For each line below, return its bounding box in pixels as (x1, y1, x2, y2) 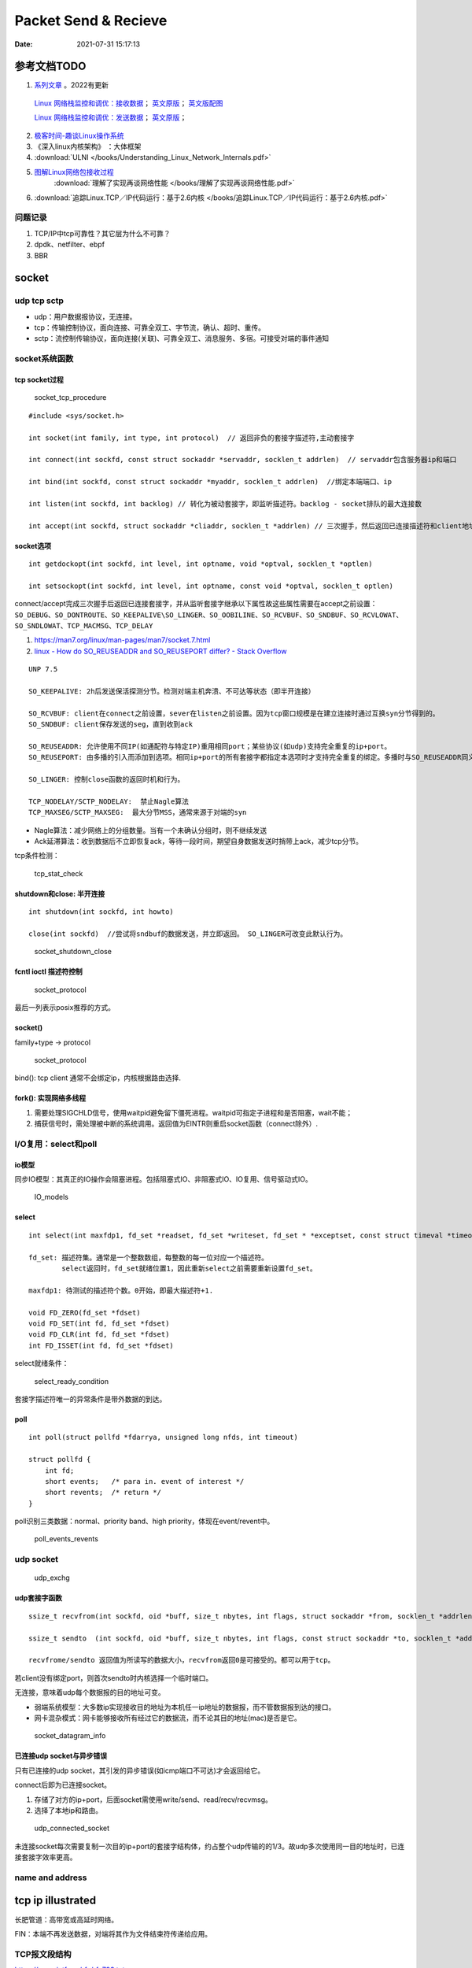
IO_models (34, 1193, 68, 1202)
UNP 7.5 (28, 665, 58, 674)
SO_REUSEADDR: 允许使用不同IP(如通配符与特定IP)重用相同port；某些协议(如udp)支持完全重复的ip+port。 (28, 742, 392, 751)
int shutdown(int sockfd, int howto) (28, 908, 175, 916)
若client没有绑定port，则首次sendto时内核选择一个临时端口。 (14, 1673, 213, 1682)
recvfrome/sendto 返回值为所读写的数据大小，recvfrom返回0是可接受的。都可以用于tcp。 (28, 1655, 335, 1665)
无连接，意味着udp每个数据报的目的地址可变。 (14, 1688, 165, 1697)
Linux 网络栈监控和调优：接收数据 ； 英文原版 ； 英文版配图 (34, 98, 223, 108)
